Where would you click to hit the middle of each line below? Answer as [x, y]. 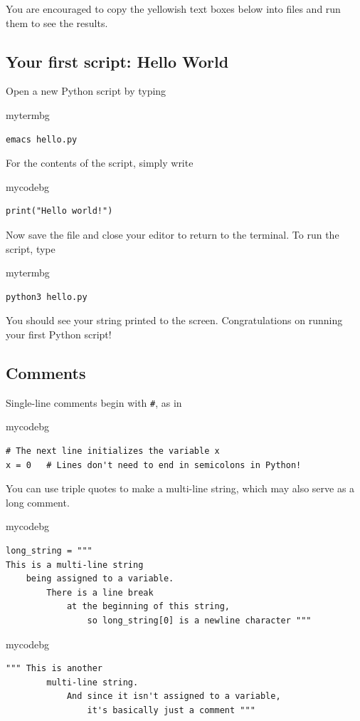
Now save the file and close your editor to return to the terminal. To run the [173, 234]
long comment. [38, 502]
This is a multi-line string [75, 565]
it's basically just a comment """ [171, 710]
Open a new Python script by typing [86, 91]
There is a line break [100, 592]
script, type [31, 248]
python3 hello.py [47, 297]
